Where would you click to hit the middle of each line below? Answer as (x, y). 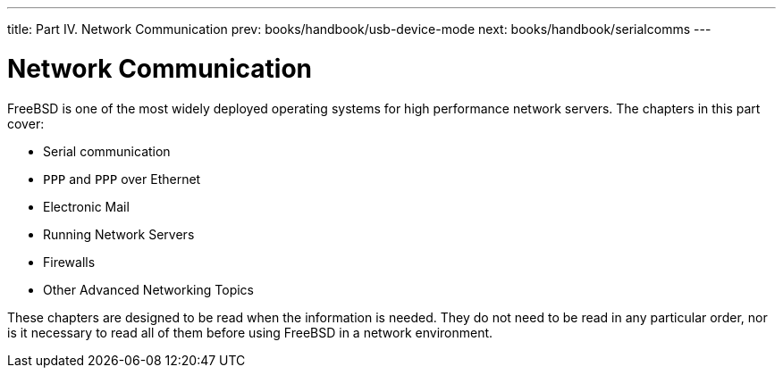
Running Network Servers (119, 234)
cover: (26, 123)
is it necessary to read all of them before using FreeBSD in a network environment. (250, 332)
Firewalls (69, 262)
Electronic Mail (86, 206)
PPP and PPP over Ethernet (122, 179)
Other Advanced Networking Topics (148, 289)
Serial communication (107, 151)
